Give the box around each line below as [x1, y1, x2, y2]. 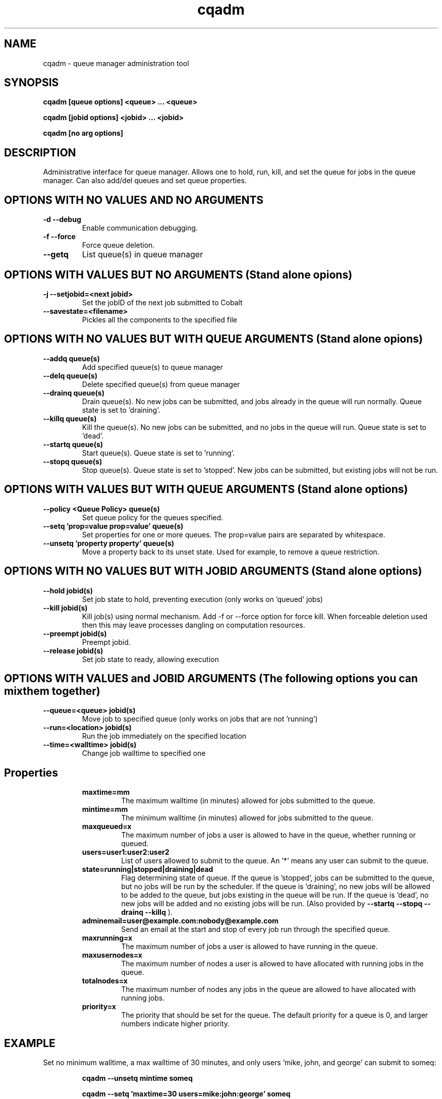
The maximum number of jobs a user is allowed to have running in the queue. [121, 942, 378, 951]
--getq [43, 249, 69, 260]
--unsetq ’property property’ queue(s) [43, 538, 175, 547]
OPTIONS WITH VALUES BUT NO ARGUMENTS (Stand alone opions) [4, 268, 353, 281]
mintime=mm [82, 805, 128, 814]
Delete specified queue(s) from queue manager [82, 379, 240, 389]
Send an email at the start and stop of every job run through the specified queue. [121, 925, 390, 934]
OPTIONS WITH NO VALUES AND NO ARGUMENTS [4, 193, 264, 206]
